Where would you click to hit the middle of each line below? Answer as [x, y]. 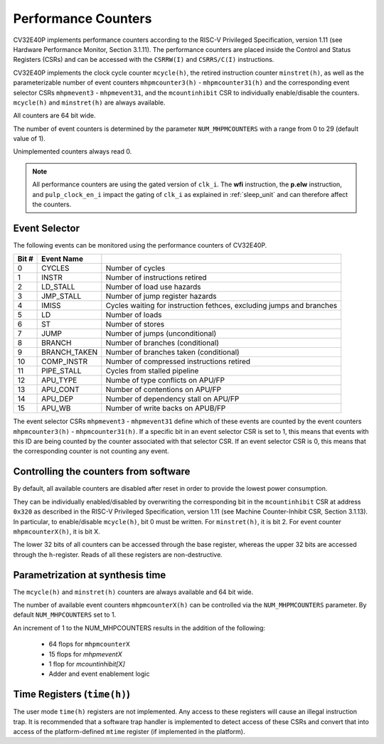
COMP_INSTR [65, 361]
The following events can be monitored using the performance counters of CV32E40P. [140, 245]
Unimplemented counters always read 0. [73, 152]
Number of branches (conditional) [162, 343]
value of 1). [29, 139]
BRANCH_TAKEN [70, 352]
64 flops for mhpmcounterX [90, 644]
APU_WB [56, 408]
